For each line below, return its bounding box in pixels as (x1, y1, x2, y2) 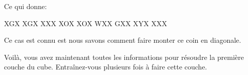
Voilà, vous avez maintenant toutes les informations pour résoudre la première (4, 51, 244, 62)
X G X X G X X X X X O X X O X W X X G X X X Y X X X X (4, 18, 167, 28)
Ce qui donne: (4, 1, 47, 11)
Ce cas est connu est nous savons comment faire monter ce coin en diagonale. (4, 35, 241, 45)
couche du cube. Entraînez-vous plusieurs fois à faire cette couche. (4, 61, 207, 72)
